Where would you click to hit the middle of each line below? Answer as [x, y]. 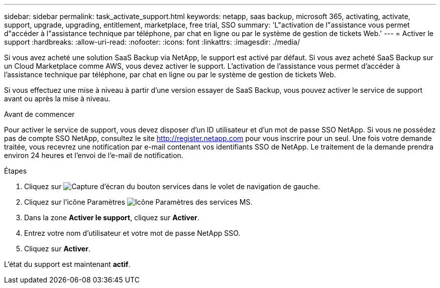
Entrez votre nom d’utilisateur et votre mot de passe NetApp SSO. [132, 233]
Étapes [16, 171]
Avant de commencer [39, 114]
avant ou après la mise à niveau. [57, 99]
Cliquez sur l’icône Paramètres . [138, 202]
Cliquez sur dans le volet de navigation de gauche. [172, 186]
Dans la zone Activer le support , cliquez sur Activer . [112, 218]
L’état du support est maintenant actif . [67, 264]
